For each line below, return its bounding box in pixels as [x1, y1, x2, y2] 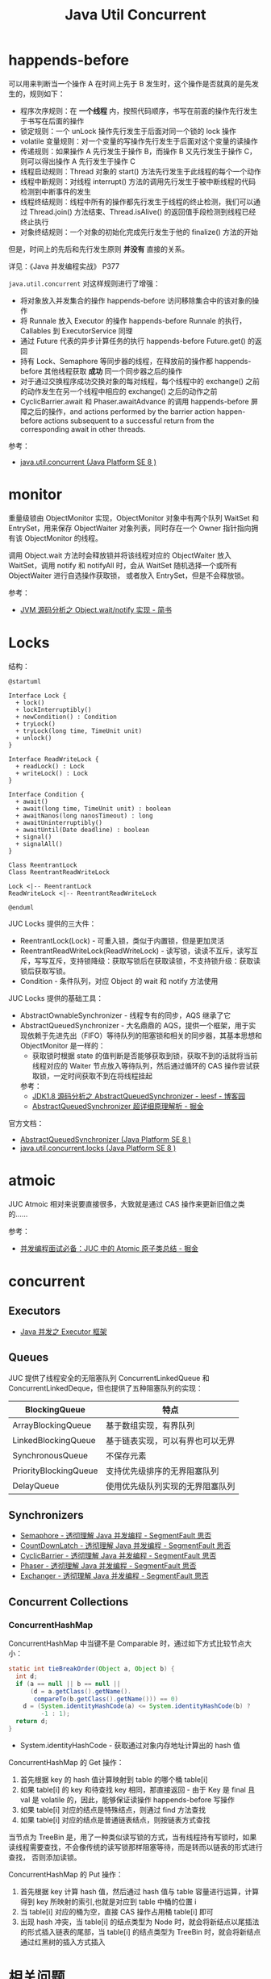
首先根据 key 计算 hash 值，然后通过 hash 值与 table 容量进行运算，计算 [19, 1886, 260, 1896]
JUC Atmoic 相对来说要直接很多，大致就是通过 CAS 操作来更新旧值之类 [8, 1199, 245, 1208]
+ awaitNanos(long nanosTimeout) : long [15, 811, 153, 820]
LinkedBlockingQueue [12, 1434, 96, 1446]
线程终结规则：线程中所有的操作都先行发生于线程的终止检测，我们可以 [19, 196, 254, 207]
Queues [8, 1350, 49, 1365]
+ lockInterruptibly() [15, 705, 92, 713]
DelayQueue [12, 1479, 60, 1491]
